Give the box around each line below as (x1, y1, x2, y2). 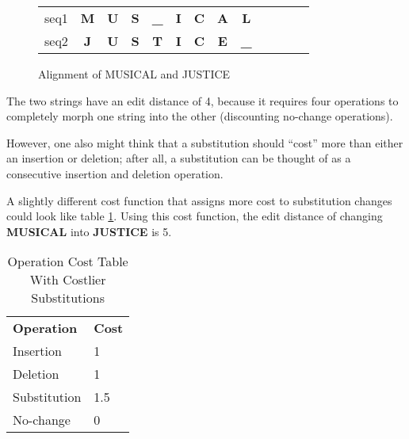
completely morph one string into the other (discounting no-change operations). (6, 108, 393, 124)
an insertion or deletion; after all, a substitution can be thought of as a (6, 150, 351, 166)
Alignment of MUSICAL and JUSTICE (38, 66, 231, 82)
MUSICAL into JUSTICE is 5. (6, 223, 172, 239)
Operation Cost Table (7, 252, 128, 271)
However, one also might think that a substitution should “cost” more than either (6, 134, 403, 151)
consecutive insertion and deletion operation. (6, 165, 224, 181)
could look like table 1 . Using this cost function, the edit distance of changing (6, 208, 383, 224)
